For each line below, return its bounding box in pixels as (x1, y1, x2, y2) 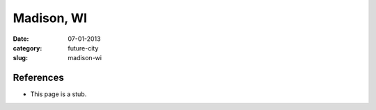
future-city (68, 44, 99, 52)
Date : (13, 35, 29, 43)
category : (13, 44, 42, 52)
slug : (13, 54, 28, 62)
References (13, 72, 64, 84)
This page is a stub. (30, 90, 87, 98)
